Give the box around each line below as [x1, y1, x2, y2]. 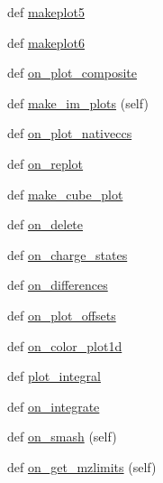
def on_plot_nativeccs [7, 124, 132, 143]
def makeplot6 [7, 33, 85, 51]
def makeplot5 [7, 3, 85, 21]
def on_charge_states [7, 245, 128, 264]
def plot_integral [7, 367, 101, 385]
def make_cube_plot [7, 184, 123, 203]
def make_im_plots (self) [7, 93, 149, 112]
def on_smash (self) [7, 427, 117, 446]
